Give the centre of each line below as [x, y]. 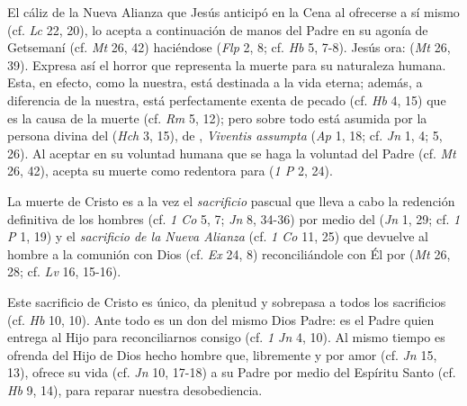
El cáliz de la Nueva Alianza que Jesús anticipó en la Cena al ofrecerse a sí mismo [233, 12]
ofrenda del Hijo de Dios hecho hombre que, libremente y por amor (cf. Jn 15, [222, 354]
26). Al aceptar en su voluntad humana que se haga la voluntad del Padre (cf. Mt [232, 153]
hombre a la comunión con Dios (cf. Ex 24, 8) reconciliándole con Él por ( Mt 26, [229, 253]
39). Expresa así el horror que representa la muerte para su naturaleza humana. [227, 64]
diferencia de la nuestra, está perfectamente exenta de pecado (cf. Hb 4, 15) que [227, 99]
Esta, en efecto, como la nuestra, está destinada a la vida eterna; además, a [215, 82]
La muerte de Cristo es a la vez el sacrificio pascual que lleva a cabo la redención [231, 200]
